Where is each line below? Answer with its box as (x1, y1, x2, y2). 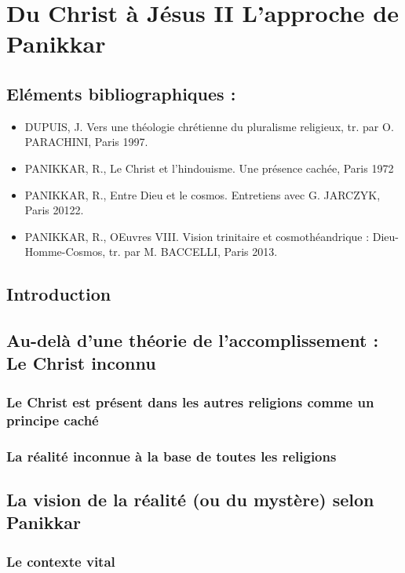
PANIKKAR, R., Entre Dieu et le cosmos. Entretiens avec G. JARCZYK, (24, 186, 381, 203)
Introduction (6, 282, 111, 306)
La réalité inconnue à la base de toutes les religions (6, 446, 337, 465)
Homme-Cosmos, (24, 243, 106, 260)
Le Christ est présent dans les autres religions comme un (6, 392, 374, 411)
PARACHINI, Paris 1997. (24, 133, 148, 150)
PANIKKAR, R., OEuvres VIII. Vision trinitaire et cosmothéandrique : (24, 228, 370, 244)
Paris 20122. (24, 202, 84, 218)
